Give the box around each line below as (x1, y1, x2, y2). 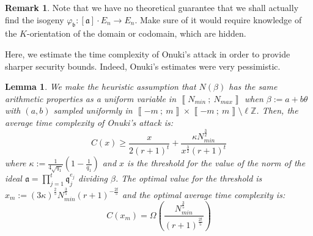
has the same (229, 80, 278, 93)
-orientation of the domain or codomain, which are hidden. (27, 27, 246, 40)
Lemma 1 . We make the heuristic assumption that (5, 80, 196, 93)
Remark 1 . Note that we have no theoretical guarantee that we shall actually (5, 1, 299, 13)
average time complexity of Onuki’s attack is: (5, 116, 174, 128)
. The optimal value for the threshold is (115, 172, 262, 185)
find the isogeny (5, 13, 64, 26)
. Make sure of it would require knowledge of (134, 13, 302, 26)
